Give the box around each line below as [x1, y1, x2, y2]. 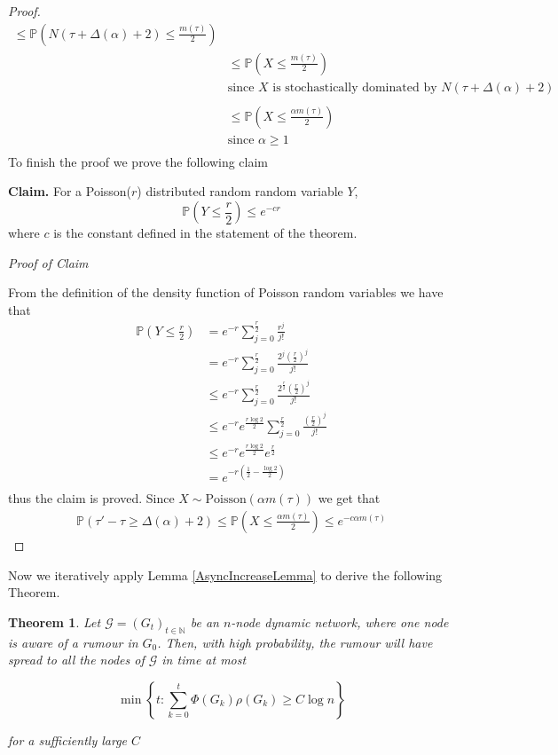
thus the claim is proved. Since [8, 489, 175, 507]
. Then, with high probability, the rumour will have [157, 633, 433, 651]
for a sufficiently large [8, 730, 128, 749]
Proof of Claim [8, 253, 89, 271]
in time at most [161, 650, 247, 669]
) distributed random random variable [137, 182, 343, 201]
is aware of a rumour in [8, 633, 138, 651]
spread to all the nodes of [8, 650, 145, 669]
